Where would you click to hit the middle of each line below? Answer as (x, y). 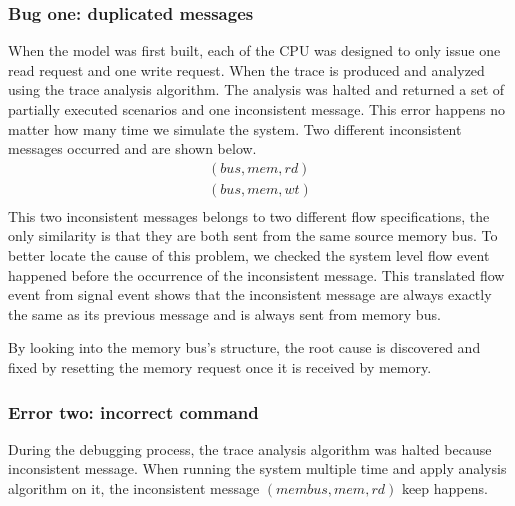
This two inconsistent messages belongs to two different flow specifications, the (249, 215)
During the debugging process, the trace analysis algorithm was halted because (250, 448)
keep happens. (444, 488)
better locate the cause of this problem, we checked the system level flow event (249, 255)
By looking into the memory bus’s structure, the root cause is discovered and (244, 347)
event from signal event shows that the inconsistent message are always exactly (250, 294)
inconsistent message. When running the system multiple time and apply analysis (257, 468)
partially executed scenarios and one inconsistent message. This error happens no (257, 109)
